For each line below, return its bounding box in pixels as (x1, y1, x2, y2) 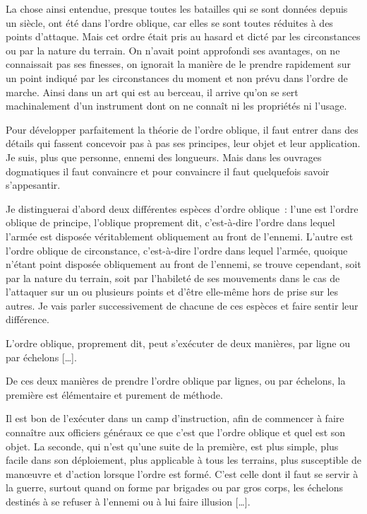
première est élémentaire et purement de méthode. (6, 387, 223, 402)
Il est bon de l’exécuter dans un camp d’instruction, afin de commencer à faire (6, 411, 344, 426)
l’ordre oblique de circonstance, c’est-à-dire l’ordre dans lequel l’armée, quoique (6, 243, 348, 257)
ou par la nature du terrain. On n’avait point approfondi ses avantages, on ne (6, 42, 340, 57)
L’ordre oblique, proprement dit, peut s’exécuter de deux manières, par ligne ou (6, 336, 350, 351)
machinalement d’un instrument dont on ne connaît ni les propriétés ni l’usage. (6, 98, 347, 113)
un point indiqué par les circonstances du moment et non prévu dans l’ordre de (6, 70, 348, 85)
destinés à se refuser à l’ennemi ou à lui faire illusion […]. (6, 494, 251, 508)
